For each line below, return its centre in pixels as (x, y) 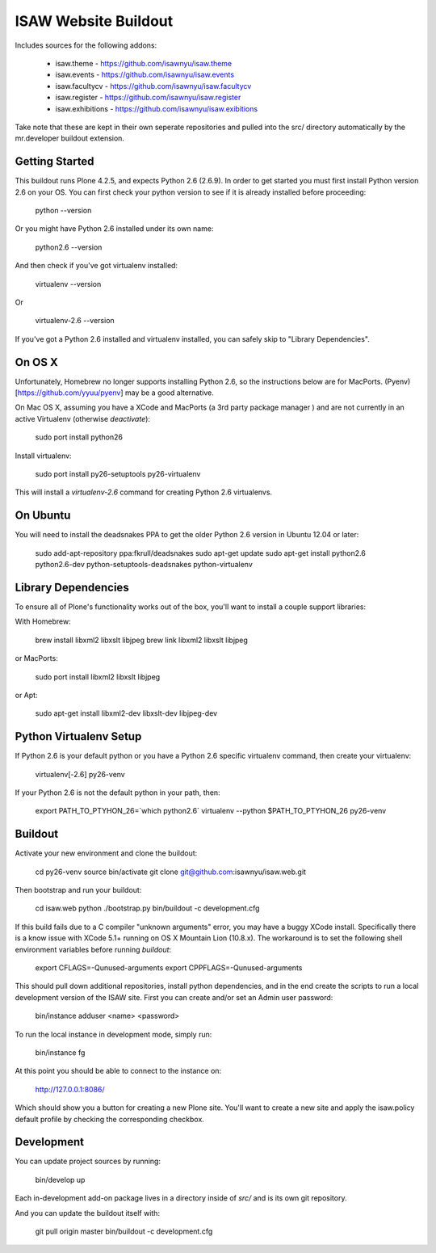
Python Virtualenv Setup (78, 736)
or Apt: (26, 695)
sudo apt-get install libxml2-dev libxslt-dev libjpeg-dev (126, 713)
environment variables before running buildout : (93, 949)
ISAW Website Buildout (94, 21)
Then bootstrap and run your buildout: (78, 890)
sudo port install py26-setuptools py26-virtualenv (118, 473)
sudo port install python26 (79, 437)
